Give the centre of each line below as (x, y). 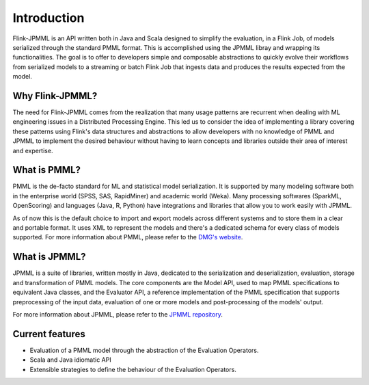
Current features (49, 334)
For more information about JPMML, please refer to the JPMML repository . (118, 314)
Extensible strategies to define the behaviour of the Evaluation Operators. (133, 369)
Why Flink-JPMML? (55, 96)
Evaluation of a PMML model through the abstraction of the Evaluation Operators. (144, 350)
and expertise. (33, 150)
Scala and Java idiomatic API (71, 360)
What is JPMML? (49, 257)
